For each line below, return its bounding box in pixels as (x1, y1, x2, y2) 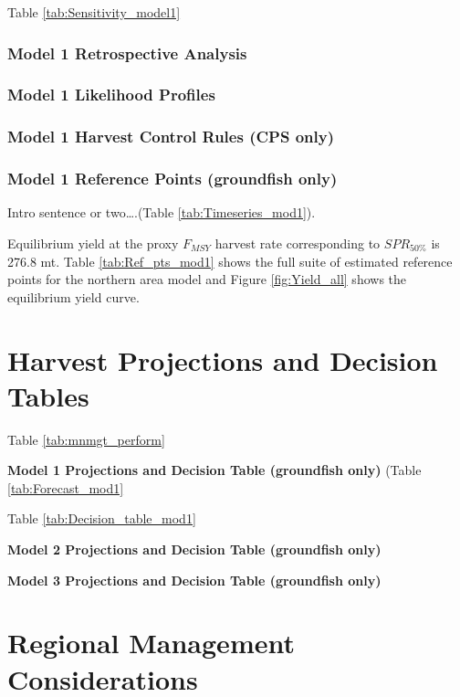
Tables (7, 376, 89, 414)
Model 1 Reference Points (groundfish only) (7, 167, 338, 190)
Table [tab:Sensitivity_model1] (7, 3, 181, 21)
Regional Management (7, 624, 295, 661)
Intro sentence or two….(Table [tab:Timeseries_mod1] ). (7, 203, 316, 222)
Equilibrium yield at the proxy (7, 233, 179, 252)
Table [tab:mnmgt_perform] (7, 429, 165, 449)
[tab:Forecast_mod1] (7, 478, 124, 497)
